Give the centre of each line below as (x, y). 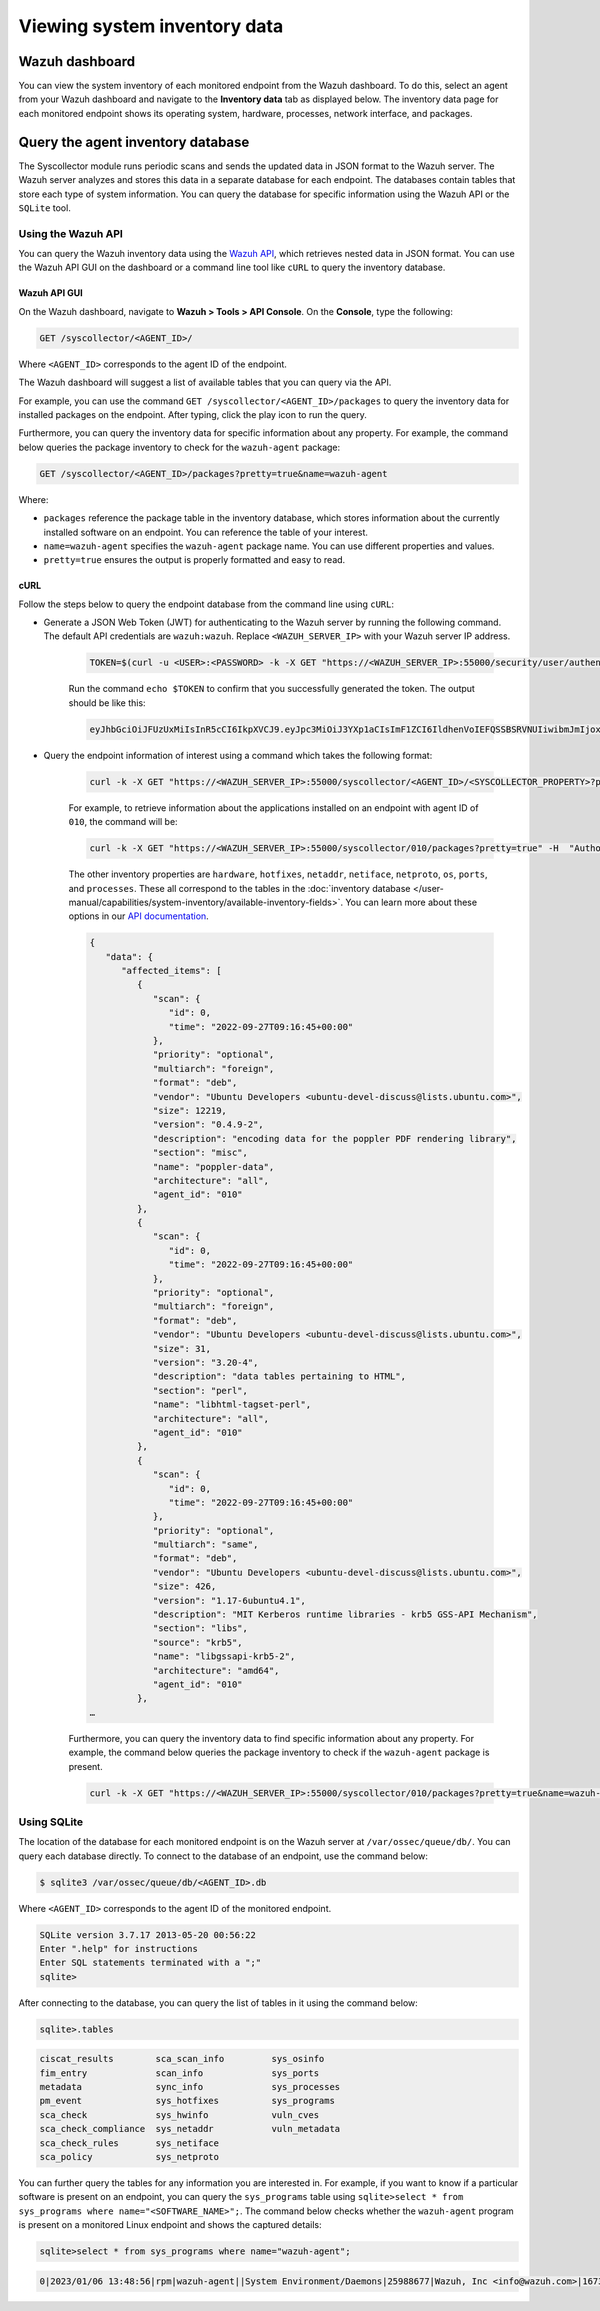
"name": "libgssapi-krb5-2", (224, 1656)
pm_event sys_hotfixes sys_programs (187, 2101)
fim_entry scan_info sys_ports (179, 2073)
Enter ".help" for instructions (119, 1948)
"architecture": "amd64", (216, 1670)
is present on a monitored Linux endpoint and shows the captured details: (170, 2225)
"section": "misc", (200, 1153)
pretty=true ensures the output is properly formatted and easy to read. (194, 560)
